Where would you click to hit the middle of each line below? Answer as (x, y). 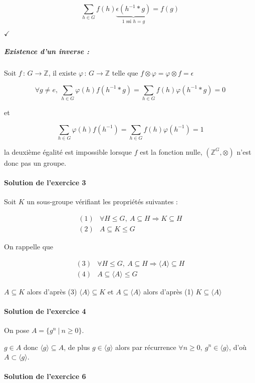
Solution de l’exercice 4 (45, 311)
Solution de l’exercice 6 (45, 376)
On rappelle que (29, 246)
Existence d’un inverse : (47, 51)
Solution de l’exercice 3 (45, 182)
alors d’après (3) (52, 291)
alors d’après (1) (169, 291)
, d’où (238, 347)
